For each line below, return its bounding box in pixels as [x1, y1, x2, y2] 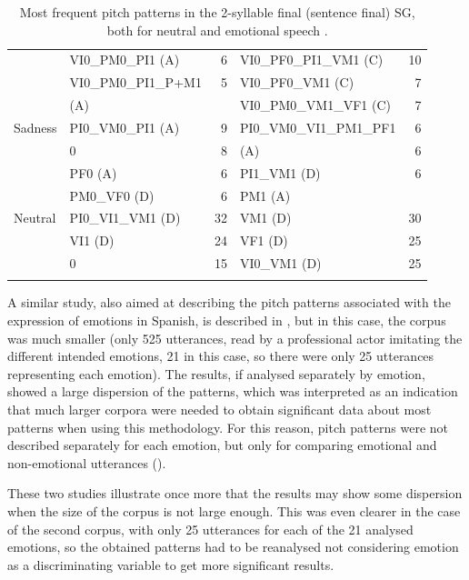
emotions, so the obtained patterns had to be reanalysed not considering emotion [7, 537, 459, 556]
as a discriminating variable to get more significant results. [7, 555, 334, 574]
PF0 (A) [69, 163, 117, 182]
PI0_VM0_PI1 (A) [69, 117, 180, 136]
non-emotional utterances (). [7, 453, 166, 472]
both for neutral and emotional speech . [106, 20, 328, 39]
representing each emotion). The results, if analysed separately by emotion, [7, 364, 425, 383]
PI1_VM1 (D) [239, 163, 321, 182]
